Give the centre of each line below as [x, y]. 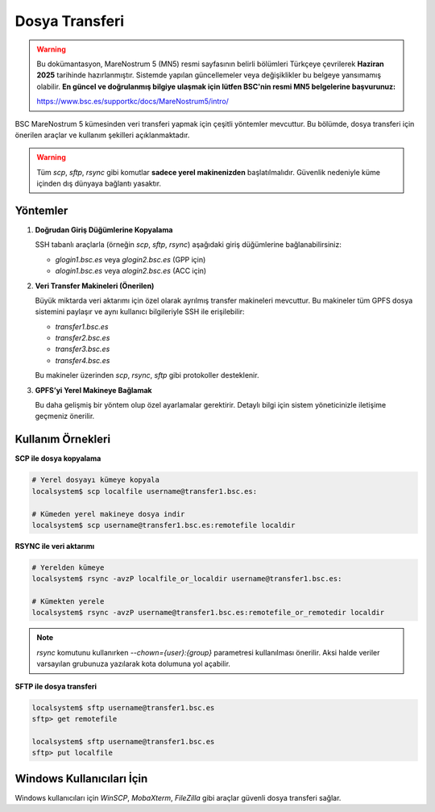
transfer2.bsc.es [83, 338]
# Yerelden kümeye [68, 567]
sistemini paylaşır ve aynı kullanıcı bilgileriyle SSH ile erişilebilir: [140, 312]
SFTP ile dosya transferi [56, 686]
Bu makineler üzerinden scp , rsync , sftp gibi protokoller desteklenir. [147, 375]
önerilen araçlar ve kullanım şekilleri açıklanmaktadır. [102, 135]
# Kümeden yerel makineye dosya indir [108, 514]
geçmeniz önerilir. [65, 416]
